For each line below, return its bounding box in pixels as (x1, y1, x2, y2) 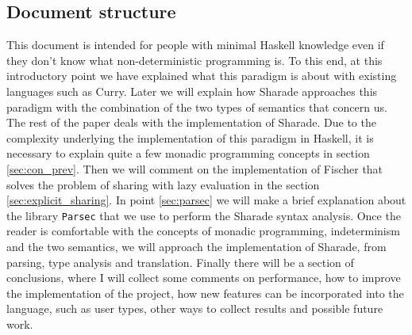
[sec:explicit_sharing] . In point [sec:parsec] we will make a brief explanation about (6, 192, 406, 208)
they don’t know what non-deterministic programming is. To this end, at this (6, 51, 383, 68)
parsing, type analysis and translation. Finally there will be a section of (6, 253, 354, 270)
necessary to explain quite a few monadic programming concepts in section (6, 145, 370, 162)
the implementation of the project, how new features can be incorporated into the (6, 284, 404, 301)
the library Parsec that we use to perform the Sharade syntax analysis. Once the (6, 207, 401, 223)
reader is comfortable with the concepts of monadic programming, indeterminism (6, 223, 400, 239)
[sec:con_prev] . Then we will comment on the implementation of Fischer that (6, 160, 383, 177)
